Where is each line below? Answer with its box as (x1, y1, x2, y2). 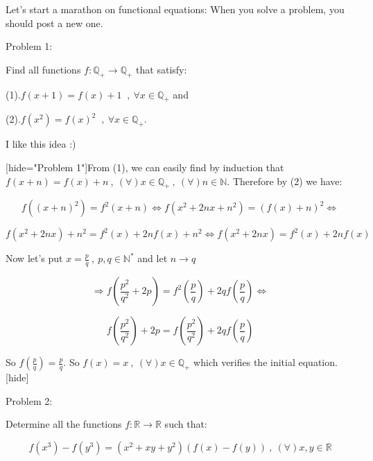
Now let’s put (6, 251, 63, 266)
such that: (164, 417, 207, 431)
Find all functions (6, 62, 81, 76)
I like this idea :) (6, 137, 76, 151)
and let (137, 251, 168, 266)
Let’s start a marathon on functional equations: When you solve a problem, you (6, 2, 345, 16)
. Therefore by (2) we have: (227, 173, 342, 188)
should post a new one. (6, 15, 103, 30)
